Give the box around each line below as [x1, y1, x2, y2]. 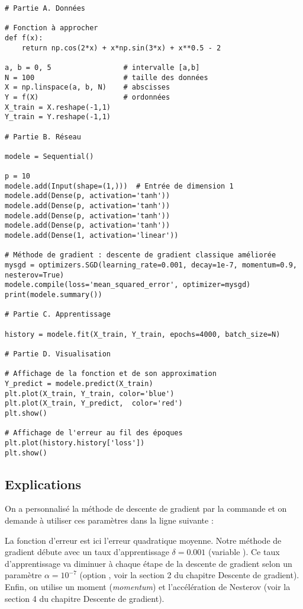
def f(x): [5, 33, 43, 42]
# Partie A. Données [5, 4, 86, 12]
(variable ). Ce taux [208, 546, 280, 558]
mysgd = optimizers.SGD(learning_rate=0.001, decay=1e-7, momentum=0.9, [5, 261, 297, 270]
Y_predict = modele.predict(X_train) [5, 379, 153, 388]
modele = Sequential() [5, 152, 94, 161]
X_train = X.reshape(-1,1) [5, 103, 111, 111]
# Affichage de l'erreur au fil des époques [5, 429, 183, 438]
